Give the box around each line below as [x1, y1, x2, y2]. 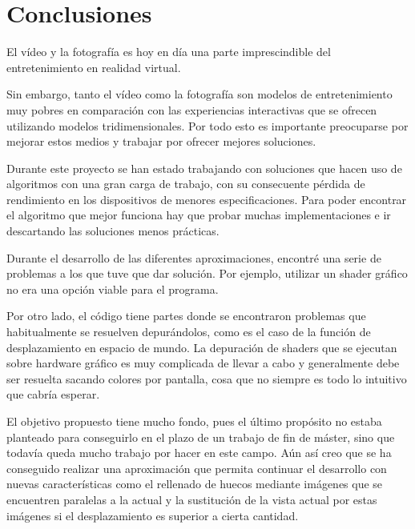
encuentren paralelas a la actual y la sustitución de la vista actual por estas [6, 491, 377, 507]
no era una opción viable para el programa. [6, 280, 219, 297]
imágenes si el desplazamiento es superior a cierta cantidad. [6, 507, 299, 523]
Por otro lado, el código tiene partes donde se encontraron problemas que [6, 307, 366, 324]
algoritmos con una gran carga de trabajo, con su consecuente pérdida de [6, 175, 365, 192]
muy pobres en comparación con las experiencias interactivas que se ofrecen [6, 101, 377, 118]
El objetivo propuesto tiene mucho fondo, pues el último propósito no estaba [6, 413, 382, 429]
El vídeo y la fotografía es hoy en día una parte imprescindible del [6, 43, 331, 60]
